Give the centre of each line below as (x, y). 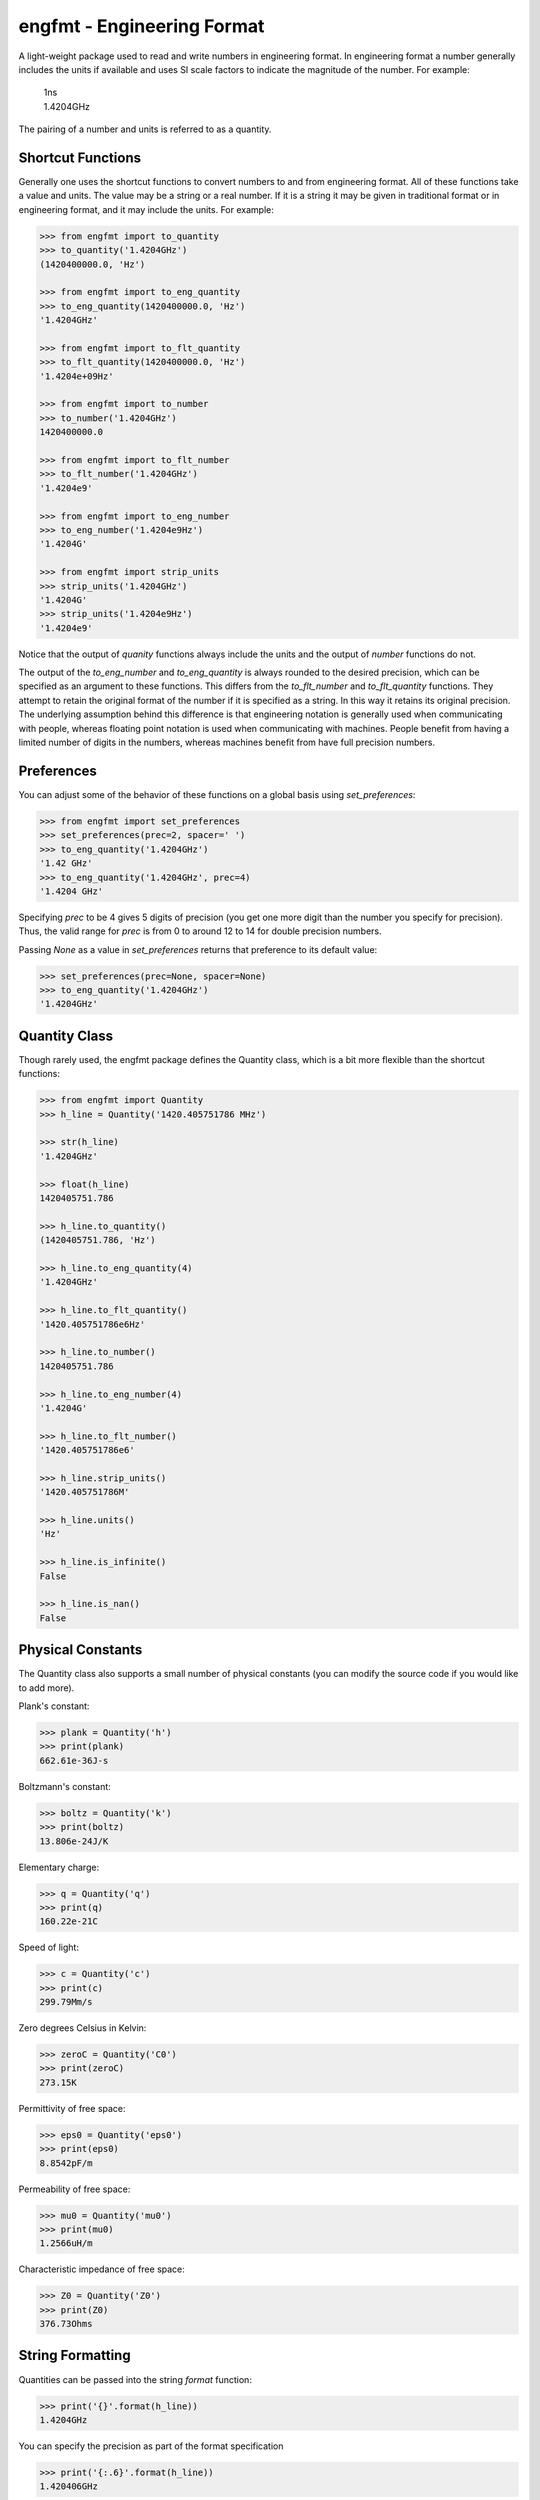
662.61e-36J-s (74, 1760)
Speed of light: (49, 1947)
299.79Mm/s (66, 2002)
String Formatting (74, 2355)
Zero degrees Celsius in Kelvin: (82, 2028)
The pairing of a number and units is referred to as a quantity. (145, 129)
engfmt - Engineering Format (141, 26)
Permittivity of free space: (72, 2108)
